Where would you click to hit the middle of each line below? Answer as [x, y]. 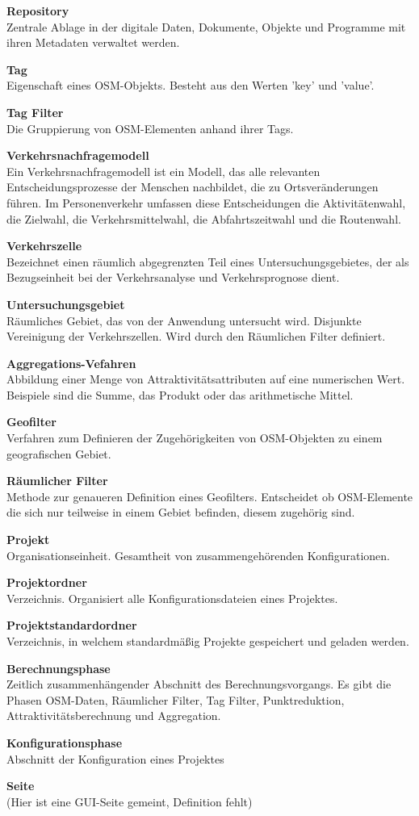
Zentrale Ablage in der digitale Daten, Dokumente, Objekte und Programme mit [206, 26]
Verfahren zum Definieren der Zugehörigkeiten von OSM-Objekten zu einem [195, 438]
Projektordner [47, 582]
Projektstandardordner [72, 625]
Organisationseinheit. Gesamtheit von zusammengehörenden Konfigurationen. [199, 555]
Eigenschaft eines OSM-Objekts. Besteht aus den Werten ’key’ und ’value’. [191, 85]
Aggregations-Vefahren [71, 363]
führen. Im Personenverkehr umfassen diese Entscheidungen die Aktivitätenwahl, [206, 202]
